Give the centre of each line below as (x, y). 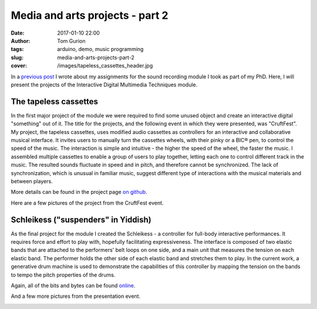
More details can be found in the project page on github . (79, 192)
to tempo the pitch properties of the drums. (63, 275)
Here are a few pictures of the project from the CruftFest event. (87, 203)
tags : (17, 49)
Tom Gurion (71, 41)
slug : (17, 57)
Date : (18, 33)
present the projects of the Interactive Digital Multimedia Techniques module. (104, 85)
